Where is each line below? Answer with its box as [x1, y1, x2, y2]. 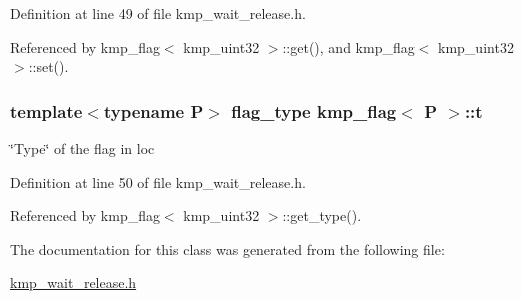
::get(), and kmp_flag [282, 36, 415, 57]
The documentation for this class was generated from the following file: [10, 238, 445, 259]
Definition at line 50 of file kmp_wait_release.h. [10, 171, 306, 192]
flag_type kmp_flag [231, 98, 397, 123]
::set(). [28, 56, 69, 77]
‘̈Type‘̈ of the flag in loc [10, 138, 155, 158]
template [10, 98, 83, 123]
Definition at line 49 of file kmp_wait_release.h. [10, 3, 306, 23]
